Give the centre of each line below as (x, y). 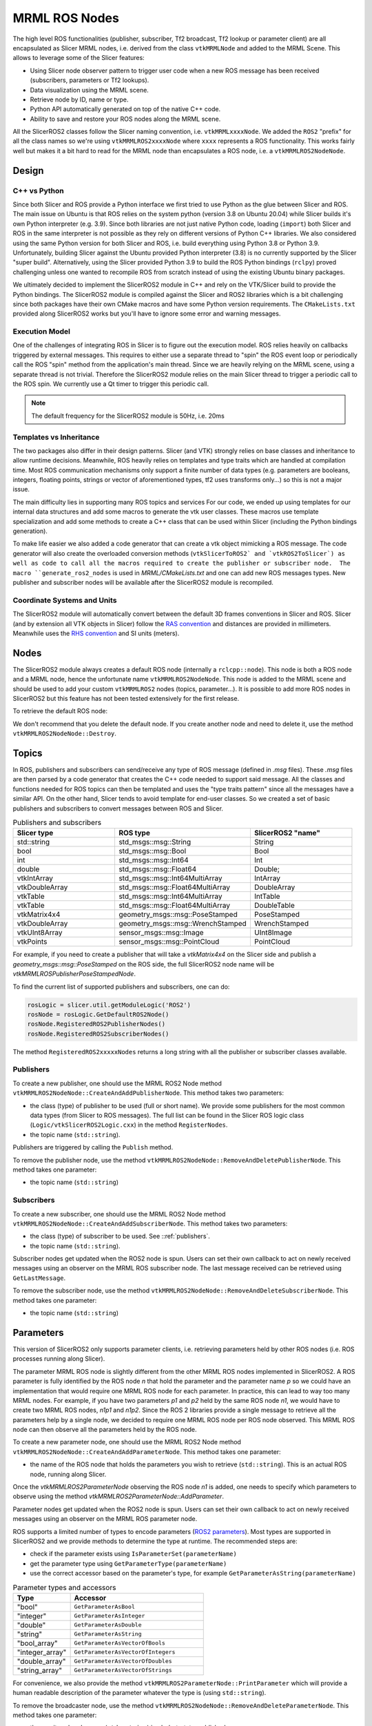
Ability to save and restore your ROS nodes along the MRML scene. (125, 119)
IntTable (267, 896)
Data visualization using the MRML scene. (90, 90)
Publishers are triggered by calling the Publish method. (93, 1147)
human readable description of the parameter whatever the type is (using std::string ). (139, 1693)
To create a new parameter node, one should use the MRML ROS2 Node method (127, 1442)
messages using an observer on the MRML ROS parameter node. (105, 1519)
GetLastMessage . (39, 1278)
